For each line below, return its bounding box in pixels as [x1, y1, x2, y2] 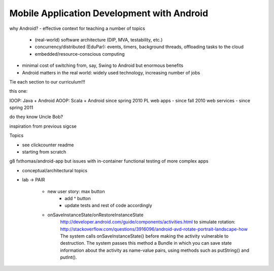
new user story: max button [47, 188, 105, 195]
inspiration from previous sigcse [9, 123, 77, 129]
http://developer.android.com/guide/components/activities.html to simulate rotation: [60, 219, 235, 225]
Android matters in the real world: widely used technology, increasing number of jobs [22, 69, 200, 75]
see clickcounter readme [22, 142, 74, 148]
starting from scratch [22, 149, 66, 155]
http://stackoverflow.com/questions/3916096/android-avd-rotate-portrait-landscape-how [60, 226, 248, 232]
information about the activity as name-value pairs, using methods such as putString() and [60, 247, 250, 253]
